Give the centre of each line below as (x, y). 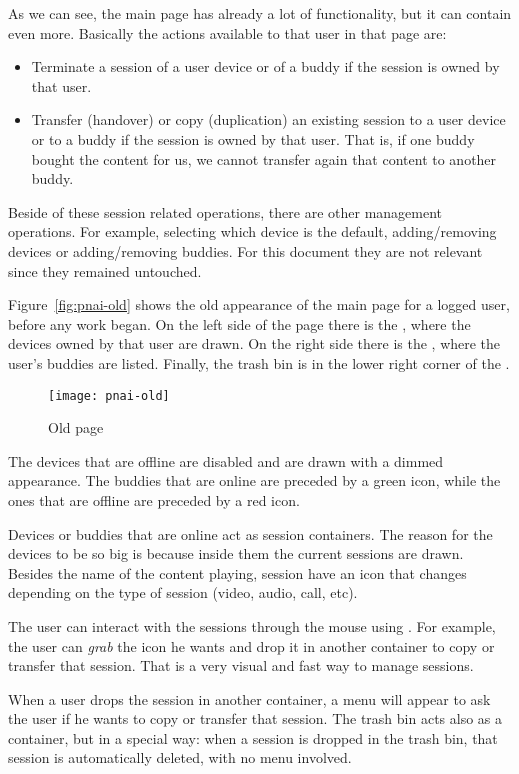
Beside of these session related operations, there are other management (225, 211)
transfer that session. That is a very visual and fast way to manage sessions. (241, 665)
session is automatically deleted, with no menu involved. (180, 757)
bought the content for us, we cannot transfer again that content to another (264, 158)
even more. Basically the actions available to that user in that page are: (227, 32)
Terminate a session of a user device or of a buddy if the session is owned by (265, 66)
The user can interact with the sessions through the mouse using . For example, (252, 625)
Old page (76, 427)
